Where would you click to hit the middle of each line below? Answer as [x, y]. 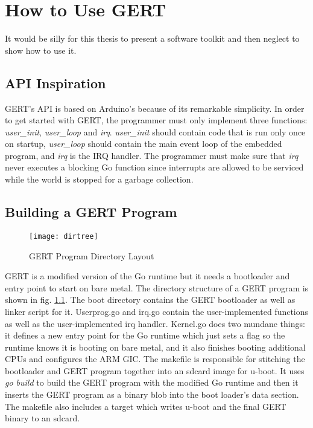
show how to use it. [41, 50]
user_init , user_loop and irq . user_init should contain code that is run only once [155, 131]
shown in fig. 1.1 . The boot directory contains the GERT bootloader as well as [150, 300]
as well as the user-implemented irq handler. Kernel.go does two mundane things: [155, 323]
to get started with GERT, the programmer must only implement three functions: [156, 120]
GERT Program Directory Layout [92, 255]
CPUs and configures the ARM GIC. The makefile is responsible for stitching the [155, 359]
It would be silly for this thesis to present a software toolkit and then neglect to [152, 38]
